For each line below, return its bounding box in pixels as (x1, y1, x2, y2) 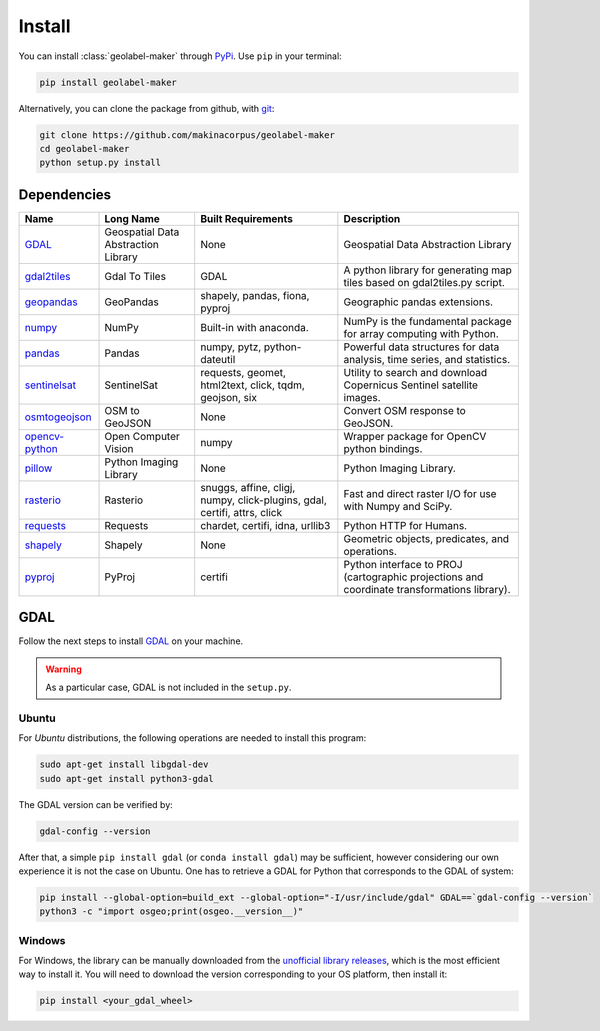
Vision (104, 441, 134, 455)
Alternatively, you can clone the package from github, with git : (18, 102, 275, 114)
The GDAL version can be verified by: (18, 798, 174, 810)
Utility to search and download (343, 365, 488, 379)
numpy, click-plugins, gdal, (200, 493, 327, 507)
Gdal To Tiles (104, 269, 167, 283)
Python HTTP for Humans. (343, 518, 468, 532)
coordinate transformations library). (343, 582, 511, 596)
